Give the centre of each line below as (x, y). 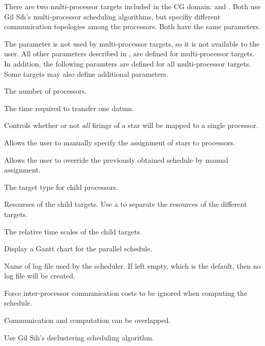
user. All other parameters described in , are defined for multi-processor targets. (129, 53)
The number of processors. (46, 91)
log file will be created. (40, 276)
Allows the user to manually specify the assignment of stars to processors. (120, 142)
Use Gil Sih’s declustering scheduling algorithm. (79, 337)
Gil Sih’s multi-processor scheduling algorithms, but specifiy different (112, 16)
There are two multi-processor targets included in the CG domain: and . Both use (132, 6)
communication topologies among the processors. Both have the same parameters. (132, 26)
